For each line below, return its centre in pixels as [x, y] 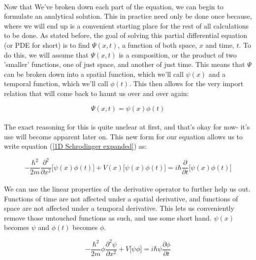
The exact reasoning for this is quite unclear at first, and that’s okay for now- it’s [127, 127]
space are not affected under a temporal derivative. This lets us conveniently [119, 208]
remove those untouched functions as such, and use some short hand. [108, 217]
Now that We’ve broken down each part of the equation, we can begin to [114, 6]
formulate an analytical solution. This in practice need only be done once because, [128, 16]
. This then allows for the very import [186, 83]
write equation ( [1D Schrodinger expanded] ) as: [76, 146]
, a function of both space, [158, 45]
